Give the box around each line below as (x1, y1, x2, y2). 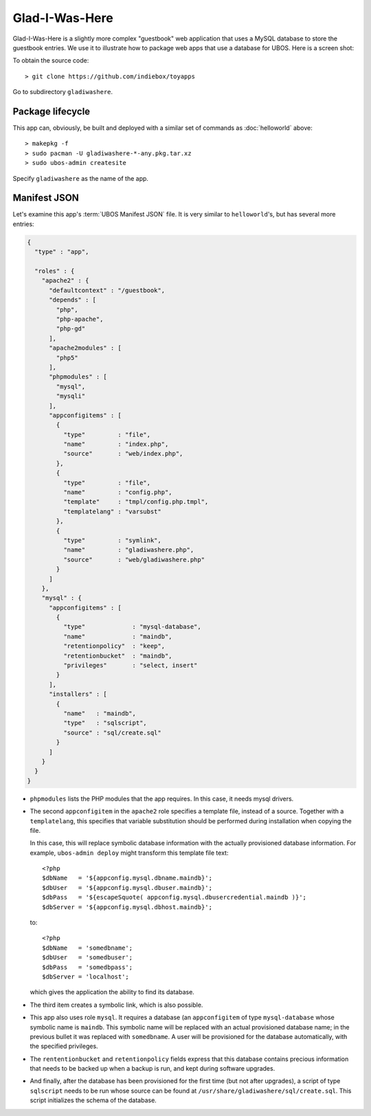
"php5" (56, 354, 78, 361)
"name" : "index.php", (63, 440, 169, 448)
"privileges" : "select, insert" (63, 662, 198, 669)
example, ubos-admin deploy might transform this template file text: (30, 849, 229, 857)
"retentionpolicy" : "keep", (63, 643, 165, 650)
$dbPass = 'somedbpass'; (42, 963, 133, 971)
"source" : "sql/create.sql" (63, 728, 161, 737)
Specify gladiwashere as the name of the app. (12, 174, 149, 182)
